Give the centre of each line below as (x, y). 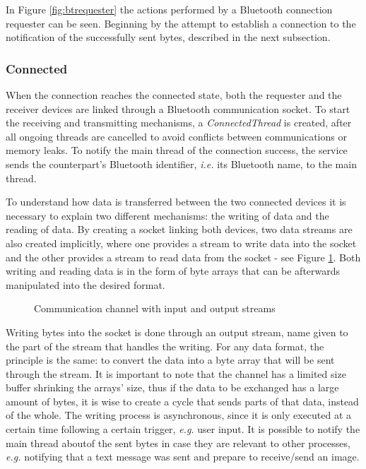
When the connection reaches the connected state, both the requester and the (174, 95)
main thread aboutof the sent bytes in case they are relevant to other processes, (178, 443)
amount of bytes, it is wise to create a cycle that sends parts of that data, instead (182, 401)
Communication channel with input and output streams (155, 308)
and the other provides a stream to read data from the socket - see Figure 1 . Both (183, 257)
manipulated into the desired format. (85, 284)
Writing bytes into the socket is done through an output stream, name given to (177, 332)
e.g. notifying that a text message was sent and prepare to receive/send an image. (183, 457)
